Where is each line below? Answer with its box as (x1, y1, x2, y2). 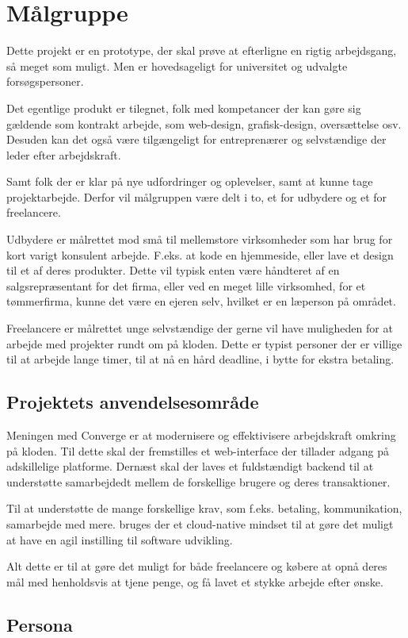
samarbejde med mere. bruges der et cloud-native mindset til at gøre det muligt (6, 515, 394, 532)
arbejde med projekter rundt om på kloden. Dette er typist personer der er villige (6, 335, 402, 352)
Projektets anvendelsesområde (6, 390, 259, 414)
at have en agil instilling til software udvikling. (6, 531, 233, 548)
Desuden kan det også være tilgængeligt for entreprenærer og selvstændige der (6, 131, 387, 148)
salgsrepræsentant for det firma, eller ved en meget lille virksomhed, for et (6, 277, 366, 294)
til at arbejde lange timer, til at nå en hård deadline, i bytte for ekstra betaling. (6, 351, 395, 367)
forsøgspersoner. (6, 73, 84, 90)
